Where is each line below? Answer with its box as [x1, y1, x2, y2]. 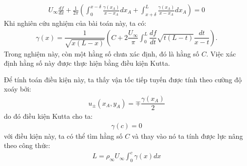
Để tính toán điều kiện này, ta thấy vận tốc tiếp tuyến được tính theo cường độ [4, 74, 242, 84]
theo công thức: [4, 140, 50, 150]
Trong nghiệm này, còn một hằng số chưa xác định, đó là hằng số [4, 48, 199, 58]
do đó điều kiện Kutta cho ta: [4, 111, 93, 121]
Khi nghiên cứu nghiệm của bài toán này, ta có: [4, 18, 147, 28]
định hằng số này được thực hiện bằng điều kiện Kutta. [4, 58, 170, 68]
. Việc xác [206, 48, 236, 58]
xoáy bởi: [4, 84, 32, 94]
